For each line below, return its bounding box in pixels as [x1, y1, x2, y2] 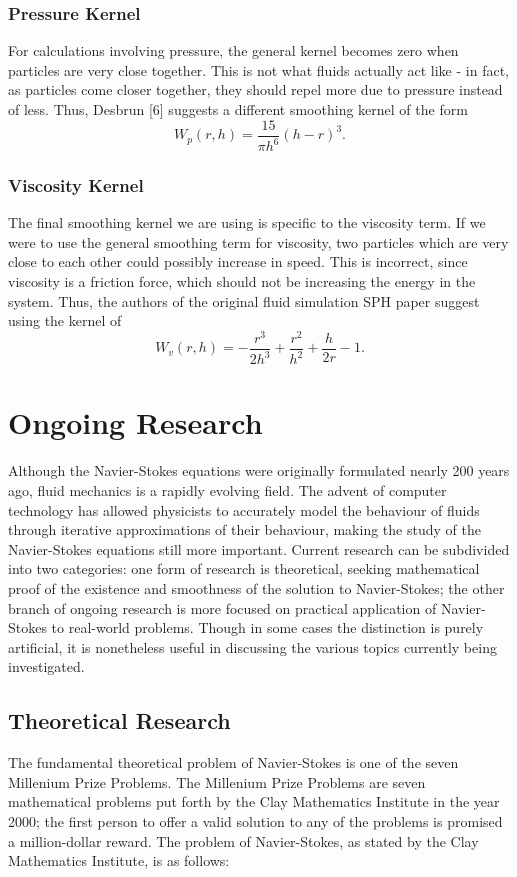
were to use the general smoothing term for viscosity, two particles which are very [8, 231, 509, 252]
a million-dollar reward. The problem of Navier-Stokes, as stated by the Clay [8, 830, 479, 851]
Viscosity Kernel [8, 172, 144, 197]
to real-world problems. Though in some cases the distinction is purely [51, 617, 484, 638]
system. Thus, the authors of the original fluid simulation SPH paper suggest [8, 290, 480, 311]
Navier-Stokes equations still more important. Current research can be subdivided [8, 538, 510, 559]
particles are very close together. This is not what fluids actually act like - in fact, [8, 59, 510, 80]
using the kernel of [8, 310, 122, 331]
